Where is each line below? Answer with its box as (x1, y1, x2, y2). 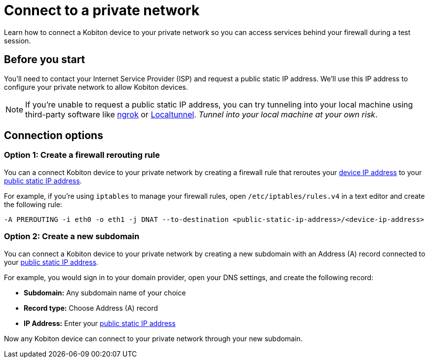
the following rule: (4, 200, 62, 209)
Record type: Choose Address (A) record (24, 303, 158, 312)
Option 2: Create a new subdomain (4, 231, 140, 242)
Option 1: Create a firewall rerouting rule (4, 150, 160, 160)
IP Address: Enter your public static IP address (24, 319, 176, 327)
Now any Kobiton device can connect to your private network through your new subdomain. (4, 334, 303, 343)
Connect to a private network (4, 2, 199, 19)
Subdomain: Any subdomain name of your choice (24, 288, 186, 297)
